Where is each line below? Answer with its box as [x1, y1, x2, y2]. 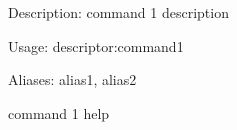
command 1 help [8, 102, 110, 123]
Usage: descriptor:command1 [8, 35, 184, 56]
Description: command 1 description [8, 2, 229, 22]
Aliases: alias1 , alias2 [8, 69, 137, 90]
